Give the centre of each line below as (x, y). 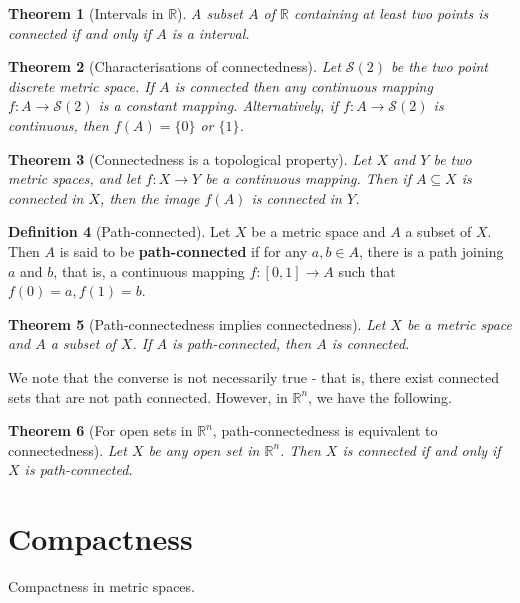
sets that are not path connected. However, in (148, 396)
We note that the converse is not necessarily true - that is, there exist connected (253, 376)
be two (452, 158)
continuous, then (58, 124)
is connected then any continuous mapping (303, 85)
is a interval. (210, 32)
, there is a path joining (431, 250)
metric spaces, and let (74, 178)
